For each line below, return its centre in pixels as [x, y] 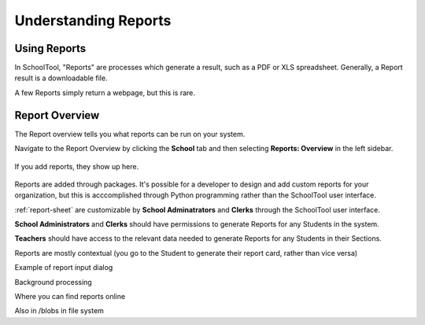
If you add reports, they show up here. [77, 166]
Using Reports [50, 48]
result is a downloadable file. [61, 78]
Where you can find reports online [70, 297]
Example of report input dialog [64, 268]
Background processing [53, 282]
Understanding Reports [93, 20]
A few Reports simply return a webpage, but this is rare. [105, 92]
